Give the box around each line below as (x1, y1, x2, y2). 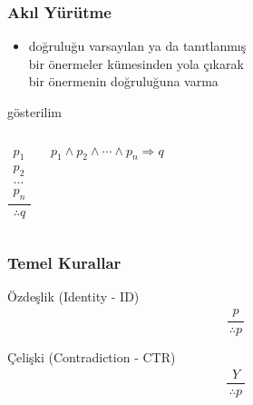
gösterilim (7, 103, 63, 121)
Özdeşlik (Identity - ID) (7, 287, 140, 306)
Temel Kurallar (7, 252, 122, 274)
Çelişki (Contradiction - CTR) (7, 348, 176, 367)
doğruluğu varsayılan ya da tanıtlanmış (28, 36, 247, 55)
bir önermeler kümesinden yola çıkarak (28, 54, 244, 73)
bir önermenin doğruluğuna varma (28, 72, 219, 91)
